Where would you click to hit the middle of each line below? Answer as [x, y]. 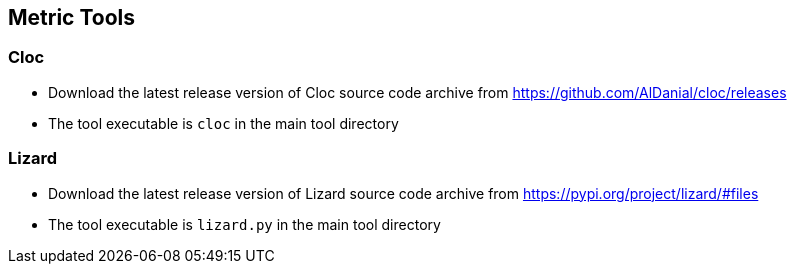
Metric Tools [72, 17]
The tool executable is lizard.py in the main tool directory [244, 224]
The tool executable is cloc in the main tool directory [223, 123]
